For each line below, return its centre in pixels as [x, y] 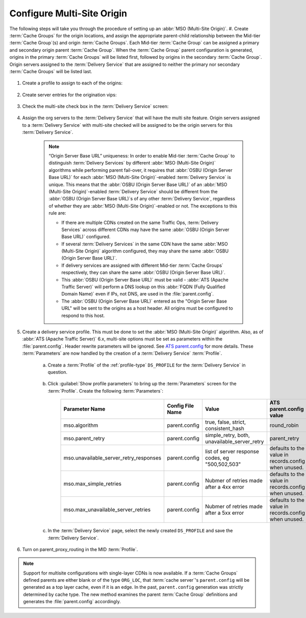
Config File [181, 406]
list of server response [232, 451]
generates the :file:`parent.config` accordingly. [72, 602]
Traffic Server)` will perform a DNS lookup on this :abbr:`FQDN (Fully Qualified [143, 287]
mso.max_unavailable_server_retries [107, 510]
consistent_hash [224, 428]
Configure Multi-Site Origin [68, 13]
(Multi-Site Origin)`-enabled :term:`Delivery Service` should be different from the [133, 191]
